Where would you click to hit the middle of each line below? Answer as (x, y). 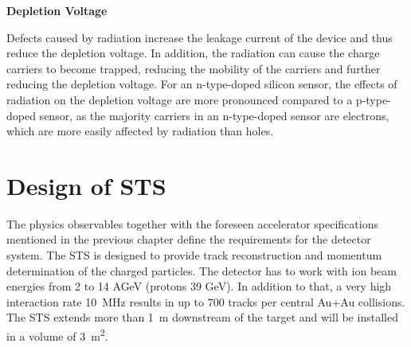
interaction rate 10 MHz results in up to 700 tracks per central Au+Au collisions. (206, 301)
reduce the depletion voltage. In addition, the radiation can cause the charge (193, 53)
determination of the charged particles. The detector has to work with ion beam (202, 270)
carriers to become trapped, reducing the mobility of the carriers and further (194, 68)
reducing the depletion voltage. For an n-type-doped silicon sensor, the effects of (202, 84)
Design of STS (86, 185)
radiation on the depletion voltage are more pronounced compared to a (180, 99)
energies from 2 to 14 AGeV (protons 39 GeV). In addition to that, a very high (199, 286)
